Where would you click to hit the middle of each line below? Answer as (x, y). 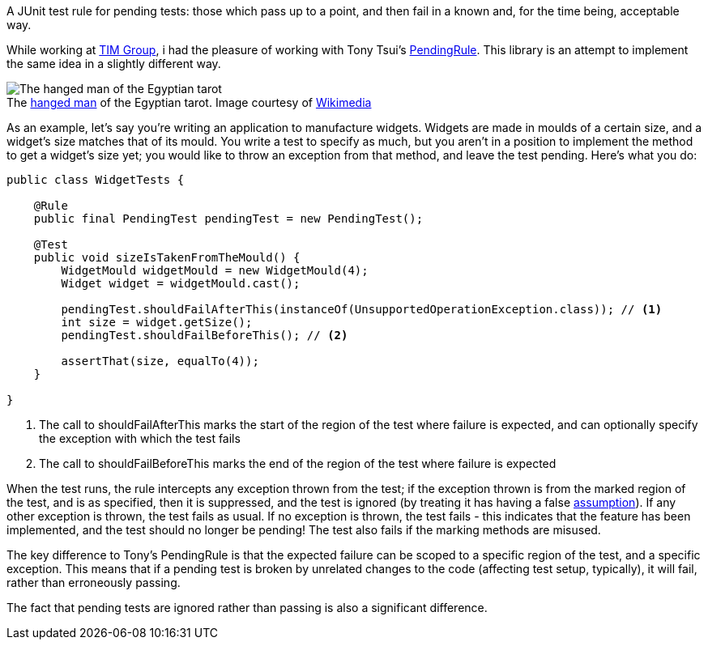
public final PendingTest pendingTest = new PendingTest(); (228, 219)
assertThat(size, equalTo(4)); (160, 361)
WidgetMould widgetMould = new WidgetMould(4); (215, 270)
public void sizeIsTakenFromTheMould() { (167, 257)
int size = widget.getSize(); (157, 322)
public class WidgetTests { (96, 180)
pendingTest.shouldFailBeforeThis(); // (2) (205, 335)
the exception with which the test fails (140, 438)
